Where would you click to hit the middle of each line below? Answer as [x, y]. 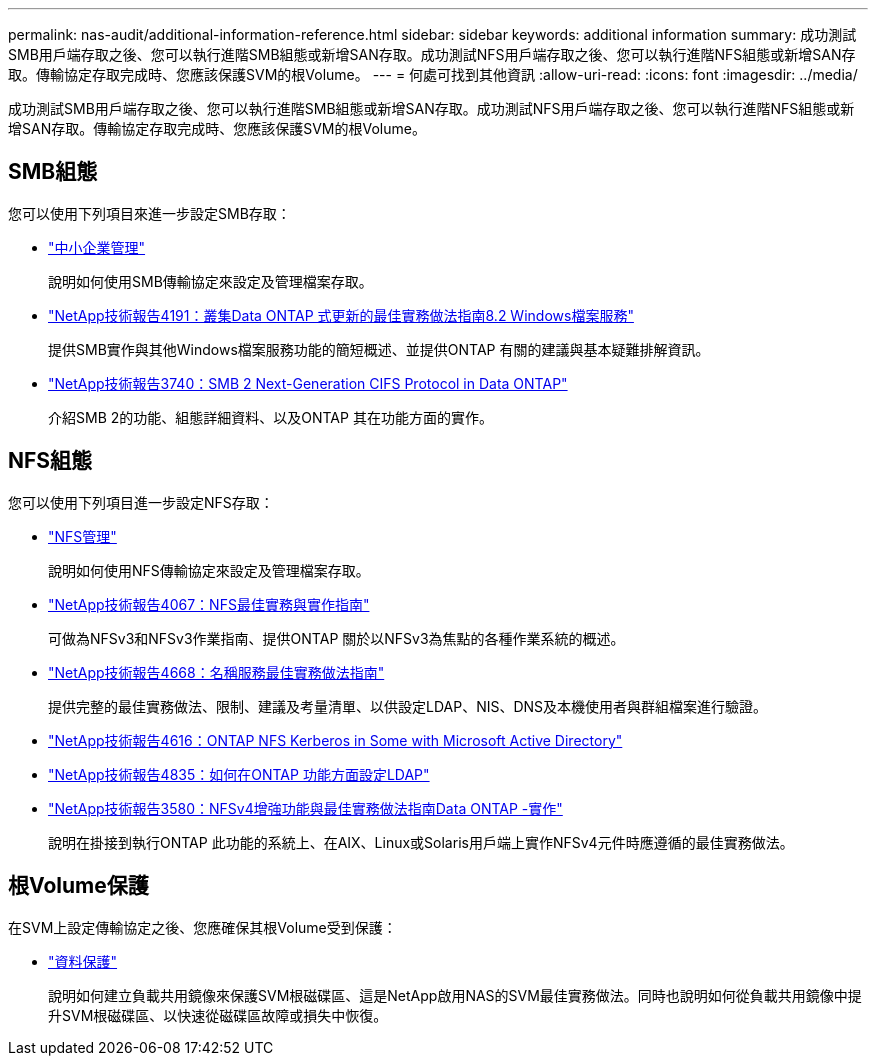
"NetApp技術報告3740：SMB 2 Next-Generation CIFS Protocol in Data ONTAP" [308, 383]
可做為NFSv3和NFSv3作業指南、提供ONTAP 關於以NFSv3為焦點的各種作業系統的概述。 [336, 638]
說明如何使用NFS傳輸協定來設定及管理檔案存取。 [209, 570]
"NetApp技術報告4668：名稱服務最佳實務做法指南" [216, 672]
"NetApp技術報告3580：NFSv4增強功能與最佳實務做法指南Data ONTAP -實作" [305, 808]
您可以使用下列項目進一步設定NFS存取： [141, 502]
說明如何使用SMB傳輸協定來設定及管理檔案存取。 [210, 281]
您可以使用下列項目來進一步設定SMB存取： [149, 213]
